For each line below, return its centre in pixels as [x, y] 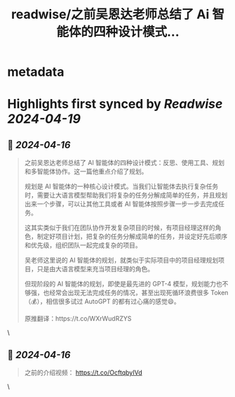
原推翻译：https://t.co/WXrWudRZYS [78, 319]
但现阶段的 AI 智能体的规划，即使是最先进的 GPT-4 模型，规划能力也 [123, 284]
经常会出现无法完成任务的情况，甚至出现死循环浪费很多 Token [139, 293]
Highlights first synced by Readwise [115, 104]
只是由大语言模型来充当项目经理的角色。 [95, 269]
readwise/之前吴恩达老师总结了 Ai [110, 14]
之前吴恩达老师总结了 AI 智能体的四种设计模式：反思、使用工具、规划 [125, 163]
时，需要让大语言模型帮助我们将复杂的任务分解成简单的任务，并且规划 [126, 195]
